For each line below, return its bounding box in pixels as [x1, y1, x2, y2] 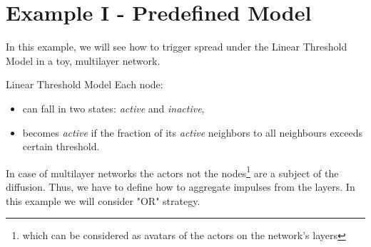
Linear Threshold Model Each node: [6, 77, 163, 92]
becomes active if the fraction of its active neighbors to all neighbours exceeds [22, 125, 362, 140]
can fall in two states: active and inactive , [22, 100, 205, 115]
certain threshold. [22, 139, 100, 154]
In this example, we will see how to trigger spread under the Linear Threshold [6, 39, 347, 54]
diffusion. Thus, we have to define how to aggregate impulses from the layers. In [6, 179, 355, 194]
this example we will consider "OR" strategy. [6, 193, 200, 208]
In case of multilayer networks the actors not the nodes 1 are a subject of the [6, 163, 339, 180]
